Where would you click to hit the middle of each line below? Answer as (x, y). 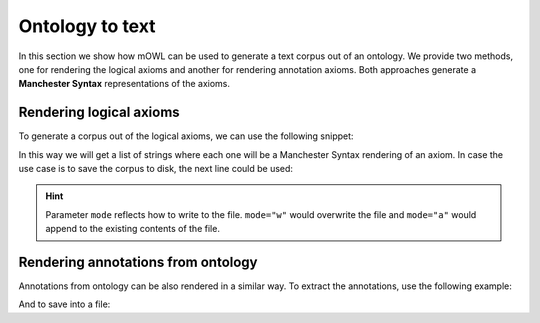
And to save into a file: (64, 304)
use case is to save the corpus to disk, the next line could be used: (156, 169)
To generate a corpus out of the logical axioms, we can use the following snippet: (186, 136)
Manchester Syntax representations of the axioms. (124, 84)
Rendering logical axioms (99, 112)
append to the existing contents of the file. (132, 229)
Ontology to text (87, 26)
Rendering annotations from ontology (138, 262)
